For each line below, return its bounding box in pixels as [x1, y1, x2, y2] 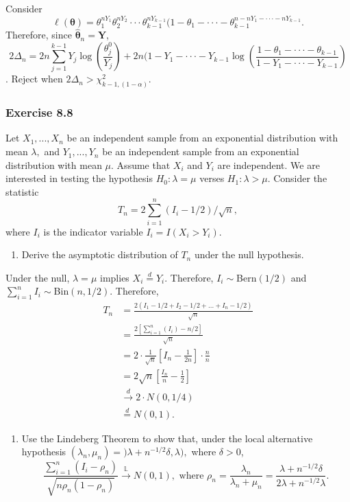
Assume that [116, 157, 171, 172]
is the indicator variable [43, 224, 143, 238]
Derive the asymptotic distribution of [21, 247, 178, 262]
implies [100, 270, 129, 284]
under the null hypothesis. [194, 247, 304, 262]
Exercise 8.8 [5, 104, 73, 121]
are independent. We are [217, 157, 320, 172]
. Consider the [267, 171, 327, 185]
